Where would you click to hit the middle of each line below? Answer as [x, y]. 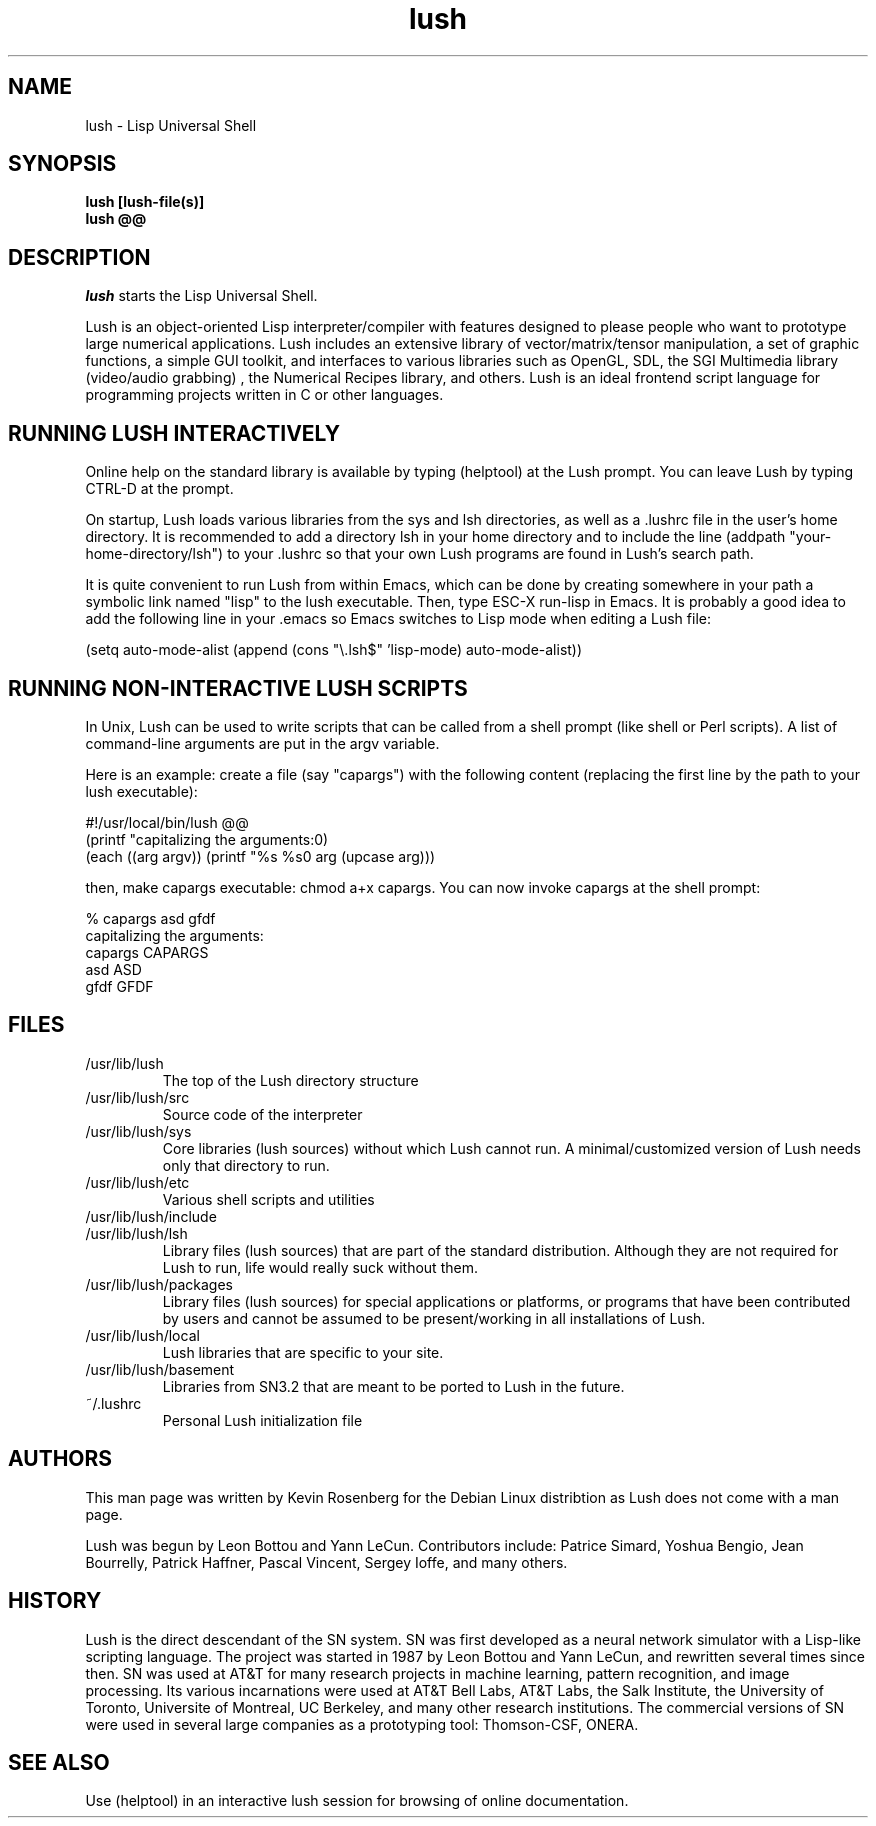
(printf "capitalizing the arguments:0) [207, 839]
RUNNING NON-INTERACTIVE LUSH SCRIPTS [238, 688]
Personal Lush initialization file [262, 1420]
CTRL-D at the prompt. [159, 489]
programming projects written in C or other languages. [264, 395]
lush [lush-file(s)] [145, 202]
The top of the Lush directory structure [290, 1080]
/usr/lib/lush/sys [138, 1131]
